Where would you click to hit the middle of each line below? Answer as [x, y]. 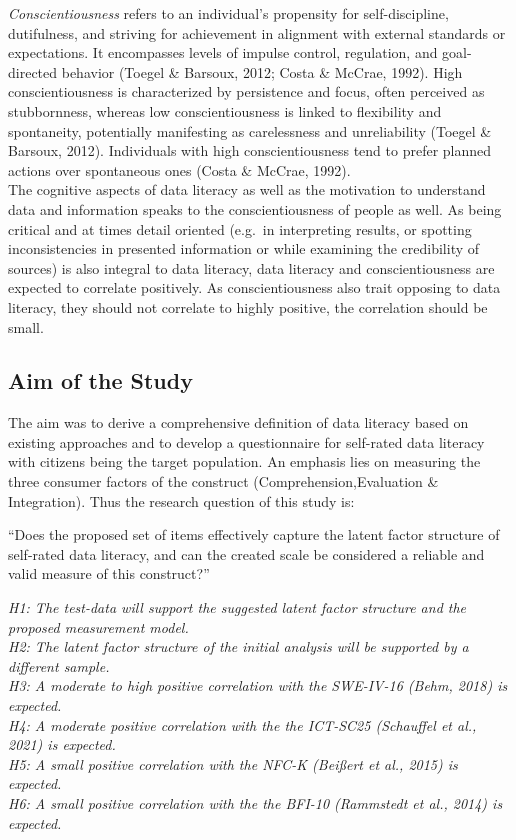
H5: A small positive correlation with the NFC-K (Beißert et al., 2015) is [233, 763]
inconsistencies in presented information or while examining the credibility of [244, 248]
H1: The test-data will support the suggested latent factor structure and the [237, 607]
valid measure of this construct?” [109, 573]
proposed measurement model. [98, 626]
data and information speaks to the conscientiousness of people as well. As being [255, 208]
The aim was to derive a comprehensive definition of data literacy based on [238, 422]
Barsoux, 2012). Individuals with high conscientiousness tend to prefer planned [250, 150]
